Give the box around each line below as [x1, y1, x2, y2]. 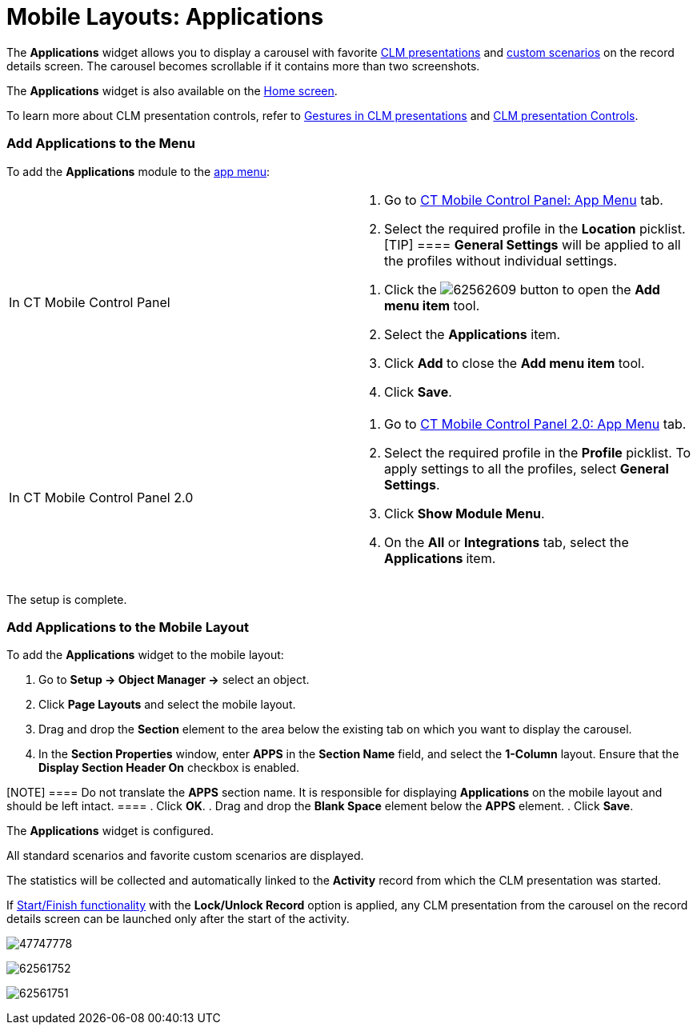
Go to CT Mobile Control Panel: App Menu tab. [384, 191, 663, 208]
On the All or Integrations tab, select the [384, 533, 629, 550]
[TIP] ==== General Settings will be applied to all [384, 236, 681, 253]
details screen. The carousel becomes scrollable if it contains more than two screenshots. [6, 58, 480, 73]
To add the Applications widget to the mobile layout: [6, 648, 284, 662]
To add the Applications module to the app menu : [6, 164, 270, 178]
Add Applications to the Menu [6, 135, 195, 152]
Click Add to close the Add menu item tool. [384, 354, 645, 371]
